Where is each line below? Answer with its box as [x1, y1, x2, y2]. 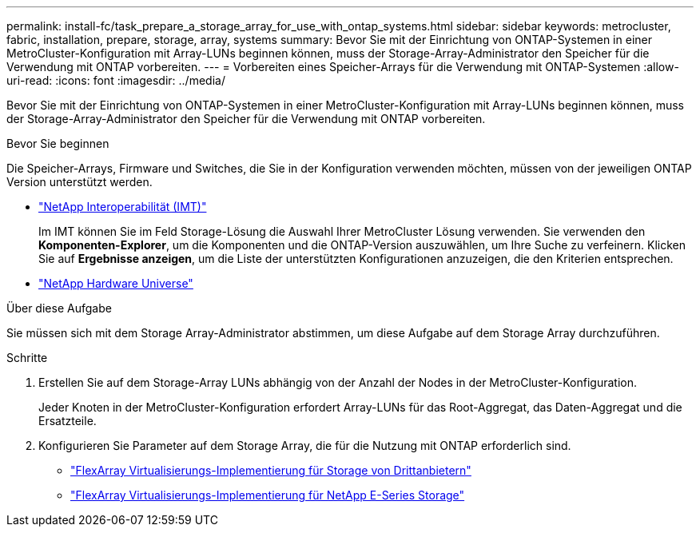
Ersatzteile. [38, 414, 97, 428]
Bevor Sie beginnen [6, 137, 109, 150]
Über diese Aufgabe [6, 301, 112, 315]
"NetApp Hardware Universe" [38, 276, 193, 290]
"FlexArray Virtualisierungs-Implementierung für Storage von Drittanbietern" [70, 463, 471, 477]
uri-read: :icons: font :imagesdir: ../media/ [6, 74, 225, 87]
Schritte [6, 351, 48, 364]
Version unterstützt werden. [6, 175, 153, 189]
